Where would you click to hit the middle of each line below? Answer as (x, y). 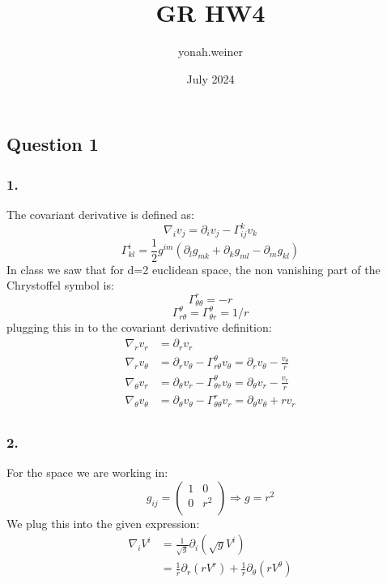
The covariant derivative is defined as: (100, 214)
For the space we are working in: (87, 472)
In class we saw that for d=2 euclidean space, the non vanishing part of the (193, 269)
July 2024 (211, 78)
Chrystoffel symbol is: (60, 285)
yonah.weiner (211, 52)
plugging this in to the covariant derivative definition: (139, 327)
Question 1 (53, 144)
